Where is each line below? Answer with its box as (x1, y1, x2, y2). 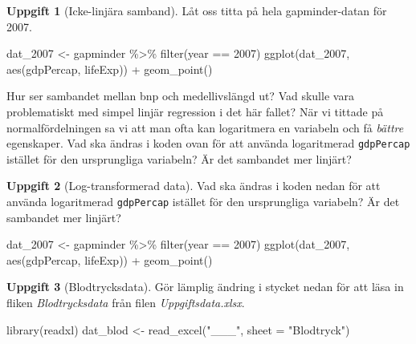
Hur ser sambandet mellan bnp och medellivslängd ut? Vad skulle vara (6, 87, 354, 104)
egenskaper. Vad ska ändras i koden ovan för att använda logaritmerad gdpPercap (6, 135, 410, 152)
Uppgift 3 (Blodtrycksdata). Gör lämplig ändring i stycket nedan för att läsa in (6, 278, 404, 295)
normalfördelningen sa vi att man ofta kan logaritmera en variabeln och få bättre (6, 119, 404, 136)
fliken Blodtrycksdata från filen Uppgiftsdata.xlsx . (6, 294, 245, 311)
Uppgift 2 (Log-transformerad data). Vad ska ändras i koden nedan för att (6, 177, 381, 194)
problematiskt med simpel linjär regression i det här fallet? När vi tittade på (6, 103, 384, 119)
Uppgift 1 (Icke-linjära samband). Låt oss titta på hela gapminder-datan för (6, 2, 387, 18)
